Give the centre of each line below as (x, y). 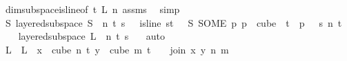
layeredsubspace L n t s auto (92, 36)
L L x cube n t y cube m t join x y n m (117, 49)
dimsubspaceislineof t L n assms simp (92, 9)
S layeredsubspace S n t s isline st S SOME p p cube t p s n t (173, 22)
